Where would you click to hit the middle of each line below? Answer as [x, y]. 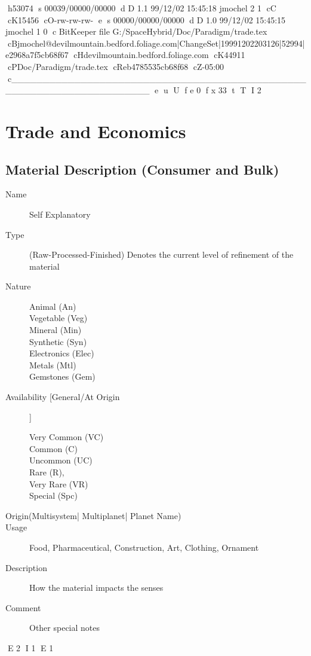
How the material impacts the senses [96, 588]
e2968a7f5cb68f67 [37, 55]
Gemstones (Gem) [62, 376]
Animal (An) [53, 306]
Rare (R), [47, 472]
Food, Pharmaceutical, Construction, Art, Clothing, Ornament [144, 547]
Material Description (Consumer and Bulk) [142, 169]
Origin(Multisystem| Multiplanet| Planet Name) [93, 515]
